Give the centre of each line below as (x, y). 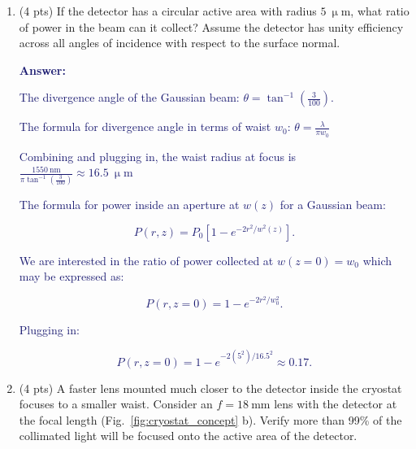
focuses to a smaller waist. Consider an (116, 404)
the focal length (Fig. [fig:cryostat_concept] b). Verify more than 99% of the (210, 419)
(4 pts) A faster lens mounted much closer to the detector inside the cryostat (210, 388)
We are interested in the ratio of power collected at (146, 260)
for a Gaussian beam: (333, 205)
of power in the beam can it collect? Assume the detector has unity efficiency (211, 26)
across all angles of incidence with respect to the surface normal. (180, 43)
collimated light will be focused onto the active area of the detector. (188, 436)
